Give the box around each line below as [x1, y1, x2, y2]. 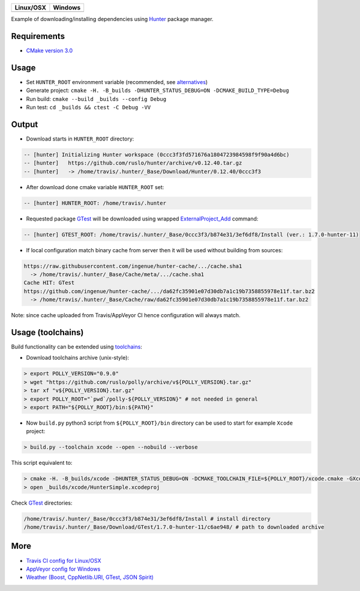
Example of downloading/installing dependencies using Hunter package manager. [11, 16, 214, 22]
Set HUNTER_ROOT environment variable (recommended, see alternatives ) [26, 78, 208, 85]
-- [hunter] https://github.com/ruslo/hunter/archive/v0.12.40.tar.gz [23, 160, 242, 166]
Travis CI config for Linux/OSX [26, 557, 101, 564]
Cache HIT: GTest [23, 279, 75, 286]
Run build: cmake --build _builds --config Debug [26, 95, 167, 102]
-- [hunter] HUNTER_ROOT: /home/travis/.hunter [23, 199, 166, 207]
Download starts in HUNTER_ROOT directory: [26, 135, 134, 142]
